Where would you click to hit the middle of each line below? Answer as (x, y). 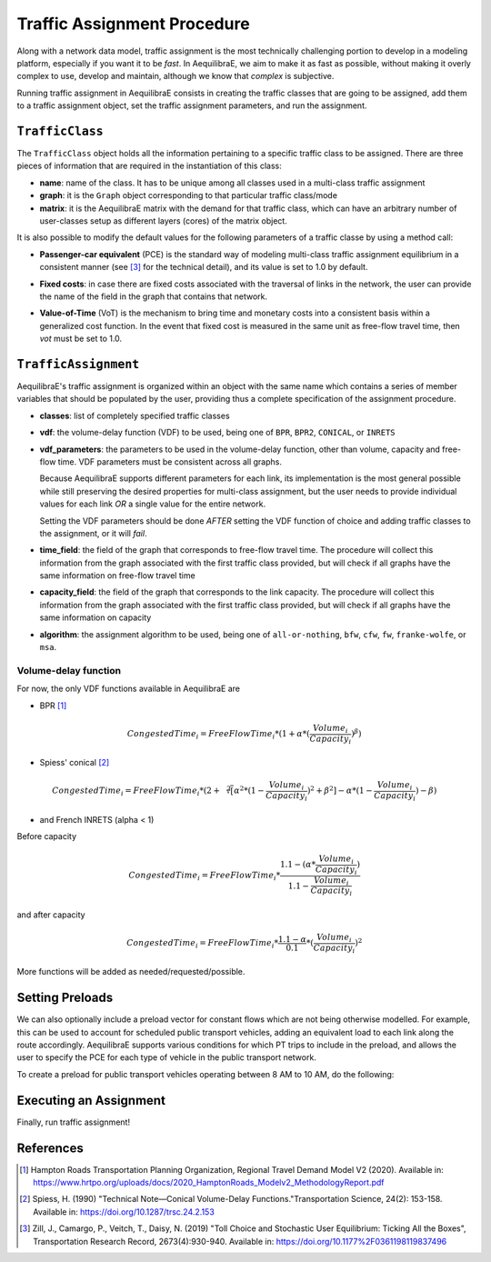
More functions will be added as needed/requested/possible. (131, 972)
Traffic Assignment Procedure (133, 24)
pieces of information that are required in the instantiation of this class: (149, 166)
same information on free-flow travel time (117, 576)
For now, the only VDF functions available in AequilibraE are (129, 689)
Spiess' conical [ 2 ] (75, 763)
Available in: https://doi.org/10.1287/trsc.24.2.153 (124, 1212)
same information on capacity (95, 617)
